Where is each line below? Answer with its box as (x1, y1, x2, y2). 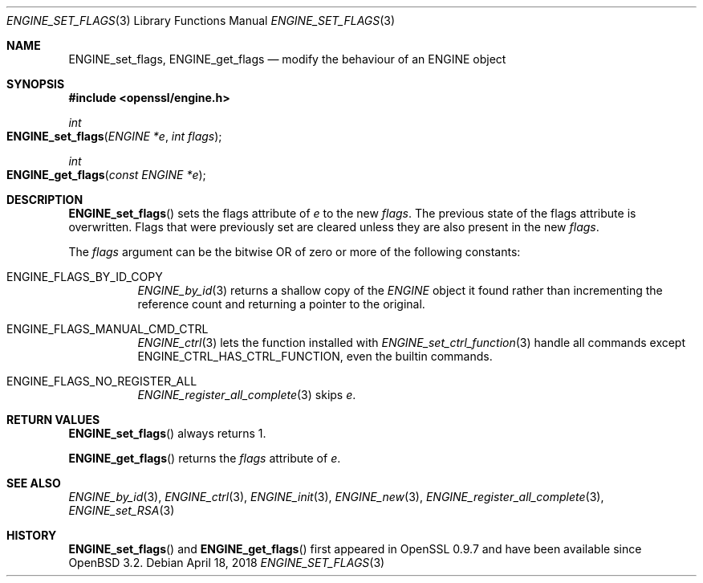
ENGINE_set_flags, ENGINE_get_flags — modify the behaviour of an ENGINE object (68, 52, 506, 66)
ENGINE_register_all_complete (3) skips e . (137, 388, 356, 402)
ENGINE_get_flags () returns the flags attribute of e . (68, 451, 341, 465)
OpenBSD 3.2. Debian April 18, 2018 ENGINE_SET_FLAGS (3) (68, 556, 385, 569)
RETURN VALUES (6, 413, 100, 426)
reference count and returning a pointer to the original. (137, 297, 425, 311)
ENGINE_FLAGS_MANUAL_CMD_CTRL (6, 322, 209, 336)
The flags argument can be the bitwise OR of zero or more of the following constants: (68, 245, 521, 259)
